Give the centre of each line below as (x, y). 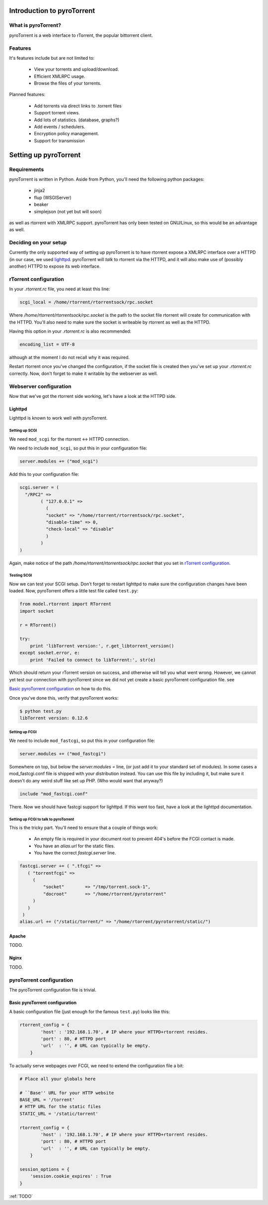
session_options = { (44, 1169)
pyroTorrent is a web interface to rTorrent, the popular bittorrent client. (81, 35)
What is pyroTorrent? (35, 25)
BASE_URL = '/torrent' (47, 1100)
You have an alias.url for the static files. (74, 846)
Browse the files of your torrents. (68, 83)
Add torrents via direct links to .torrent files (78, 106)
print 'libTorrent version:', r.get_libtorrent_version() (102, 646)
